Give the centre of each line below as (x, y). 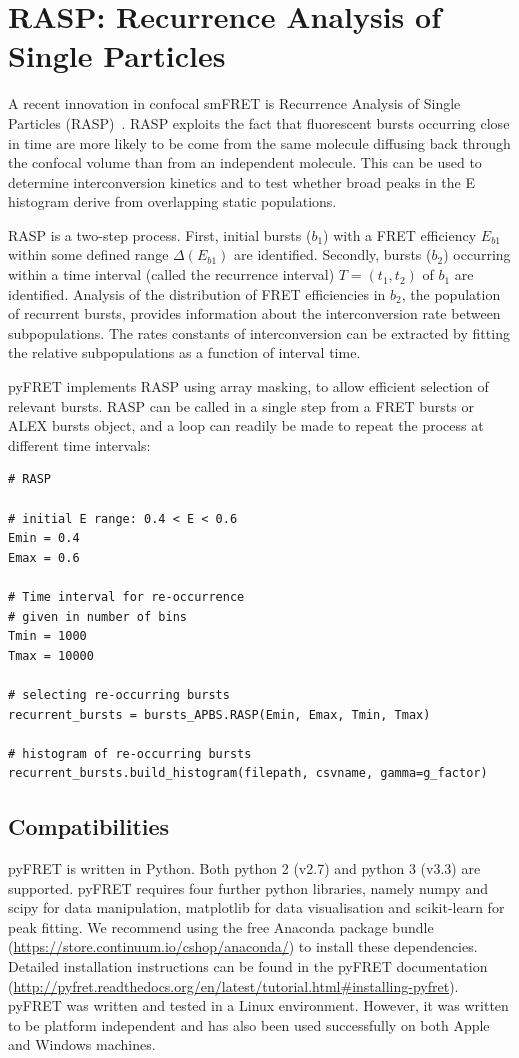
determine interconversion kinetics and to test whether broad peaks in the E (241, 181)
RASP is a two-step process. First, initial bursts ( (160, 234)
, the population (451, 293)
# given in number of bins (97, 616)
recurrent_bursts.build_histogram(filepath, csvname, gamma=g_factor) (248, 773)
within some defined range (88, 254)
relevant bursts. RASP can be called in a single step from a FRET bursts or (241, 405)
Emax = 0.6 (44, 557)
